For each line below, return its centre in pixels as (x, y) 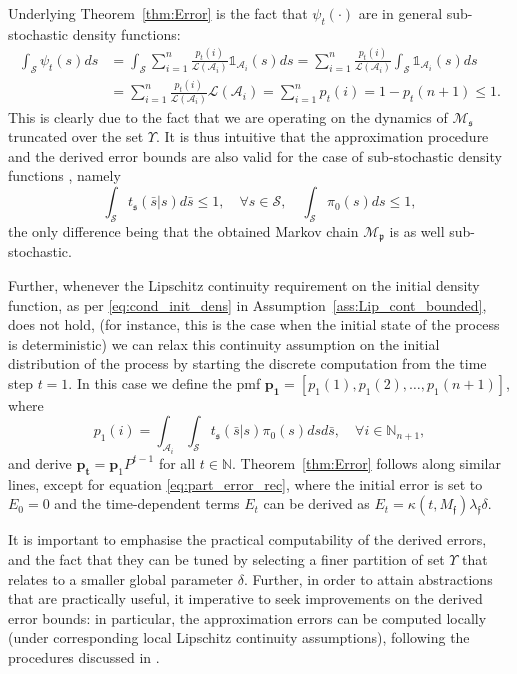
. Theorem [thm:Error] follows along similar (366, 462)
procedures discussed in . (84, 656)
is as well (417, 230)
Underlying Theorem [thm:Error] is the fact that (158, 13)
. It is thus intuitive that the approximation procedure (322, 136)
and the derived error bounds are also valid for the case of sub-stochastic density (255, 155)
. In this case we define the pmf (164, 382)
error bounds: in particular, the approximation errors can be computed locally (247, 617)
